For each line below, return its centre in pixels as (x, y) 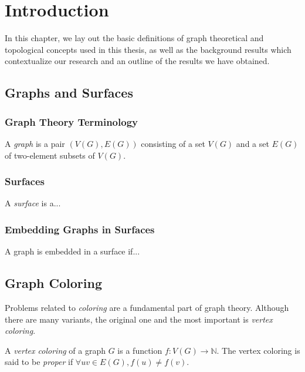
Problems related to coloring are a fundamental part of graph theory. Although (147, 307)
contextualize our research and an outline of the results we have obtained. (137, 61)
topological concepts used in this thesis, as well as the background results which (148, 49)
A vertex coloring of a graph (55, 350)
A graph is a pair (35, 143)
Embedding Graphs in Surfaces (80, 229)
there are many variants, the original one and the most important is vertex (139, 319)
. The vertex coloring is (258, 350)
